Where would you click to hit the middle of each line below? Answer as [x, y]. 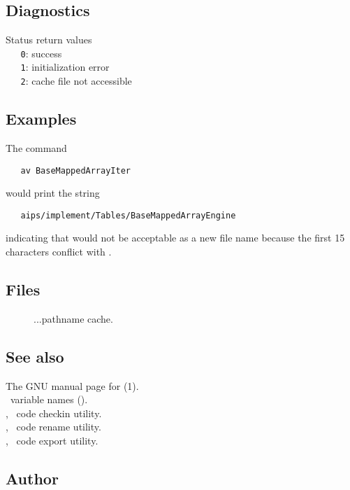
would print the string [53, 193]
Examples [41, 119]
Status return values [49, 40]
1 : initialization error [65, 67]
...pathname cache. [73, 318]
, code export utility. [52, 441]
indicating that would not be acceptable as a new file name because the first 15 [175, 238]
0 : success [41, 53]
